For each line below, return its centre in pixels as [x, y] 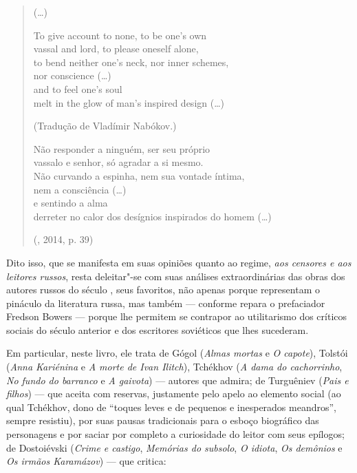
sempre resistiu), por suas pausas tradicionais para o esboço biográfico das [163, 420]
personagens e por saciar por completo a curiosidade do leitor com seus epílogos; [175, 434]
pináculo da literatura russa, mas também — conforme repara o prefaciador [166, 303]
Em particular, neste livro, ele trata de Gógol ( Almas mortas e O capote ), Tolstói [177, 353]
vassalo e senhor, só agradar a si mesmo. [118, 162]
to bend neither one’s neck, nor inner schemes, [131, 62]
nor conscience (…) [72, 75]
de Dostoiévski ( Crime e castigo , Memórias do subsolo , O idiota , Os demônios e [174, 447]
